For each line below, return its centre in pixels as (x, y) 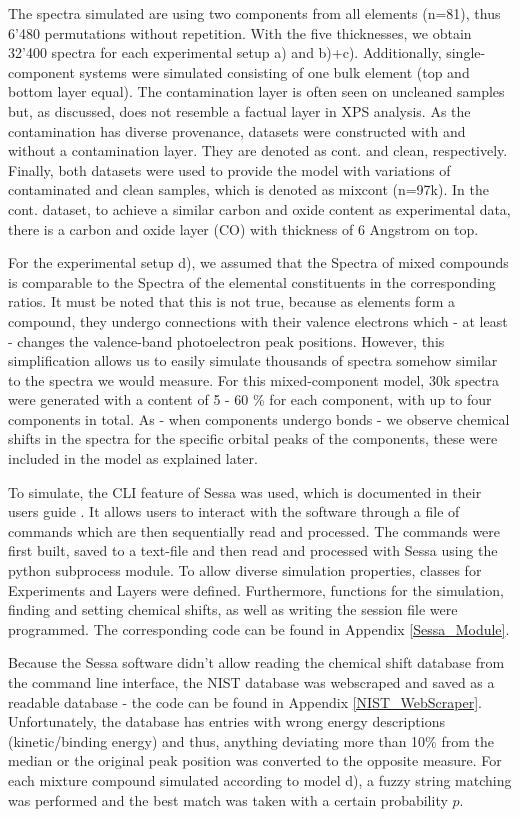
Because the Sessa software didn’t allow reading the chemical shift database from (256, 662)
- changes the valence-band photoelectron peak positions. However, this (226, 340)
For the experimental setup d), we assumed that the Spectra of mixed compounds (258, 262)
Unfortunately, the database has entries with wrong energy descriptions (226, 721)
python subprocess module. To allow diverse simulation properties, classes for (245, 570)
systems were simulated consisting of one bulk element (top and (274, 71)
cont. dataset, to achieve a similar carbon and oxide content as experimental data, (259, 208)
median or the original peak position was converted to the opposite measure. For (255, 760)
